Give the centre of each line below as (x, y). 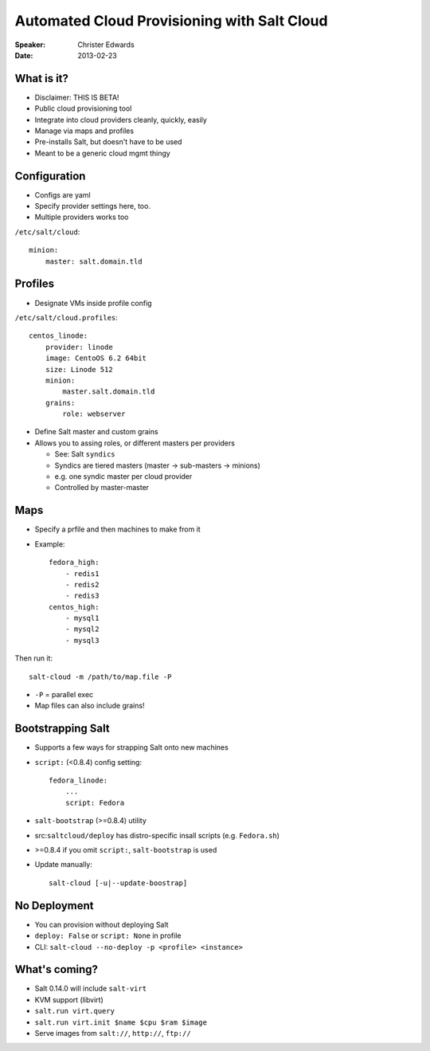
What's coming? (57, 969)
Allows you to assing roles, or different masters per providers (135, 443)
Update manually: (64, 865)
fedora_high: (74, 563)
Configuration (50, 176)
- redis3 (82, 596)
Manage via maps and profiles (84, 131)
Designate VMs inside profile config (93, 303)
